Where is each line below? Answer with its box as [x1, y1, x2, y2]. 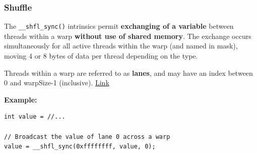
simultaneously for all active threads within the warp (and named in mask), [4, 40, 238, 51]
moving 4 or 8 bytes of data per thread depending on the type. [4, 50, 198, 61]
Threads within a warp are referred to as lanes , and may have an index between [4, 67, 253, 78]
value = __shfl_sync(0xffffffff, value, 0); [4, 143, 156, 150]
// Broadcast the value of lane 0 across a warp [4, 133, 170, 140]
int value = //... [4, 113, 66, 121]
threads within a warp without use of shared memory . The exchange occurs [4, 30, 251, 41]
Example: [4, 94, 37, 105]
